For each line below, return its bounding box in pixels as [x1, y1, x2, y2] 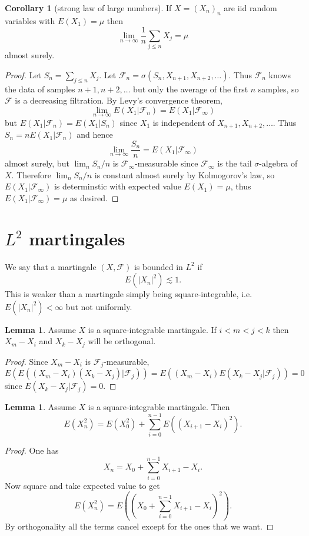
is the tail [217, 157, 252, 169]
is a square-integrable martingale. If [88, 323, 217, 335]
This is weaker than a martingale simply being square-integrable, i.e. [5, 288, 252, 300]
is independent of [152, 116, 215, 128]
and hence [77, 128, 113, 141]
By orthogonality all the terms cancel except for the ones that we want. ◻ [5, 520, 274, 532]
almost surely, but [5, 157, 69, 169]
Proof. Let [5, 68, 41, 81]
